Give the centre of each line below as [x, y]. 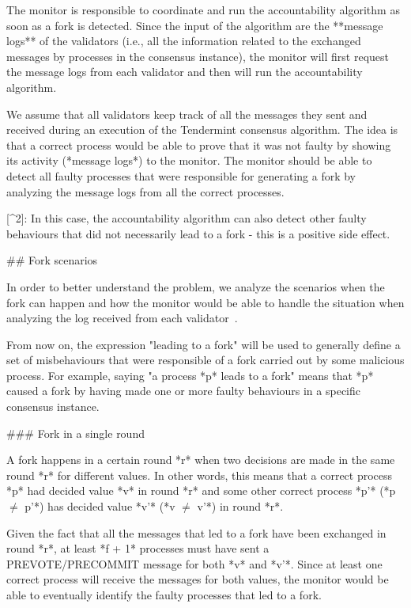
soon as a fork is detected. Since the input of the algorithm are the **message [195, 25]
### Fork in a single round [75, 433]
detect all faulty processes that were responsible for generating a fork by [181, 175]
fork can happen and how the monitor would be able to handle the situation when [205, 302]
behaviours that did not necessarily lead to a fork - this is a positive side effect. [198, 233]
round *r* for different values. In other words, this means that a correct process [200, 475]
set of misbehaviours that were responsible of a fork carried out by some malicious [205, 360]
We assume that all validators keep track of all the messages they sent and [187, 114]
